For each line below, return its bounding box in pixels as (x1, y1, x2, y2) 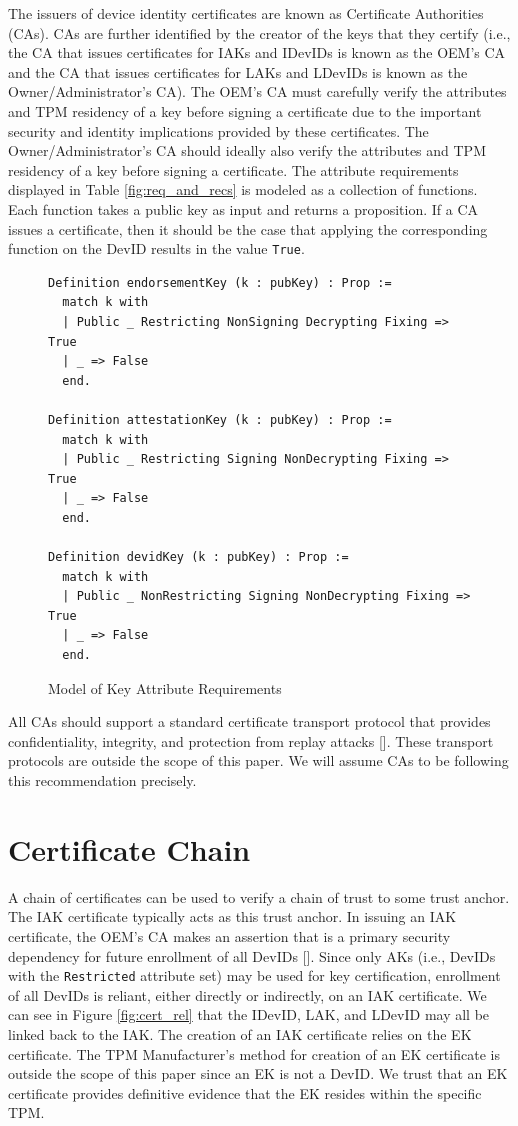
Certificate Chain (8, 828, 251, 869)
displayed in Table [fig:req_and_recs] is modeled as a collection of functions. (8, 179, 478, 200)
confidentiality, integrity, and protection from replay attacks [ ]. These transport (8, 730, 494, 751)
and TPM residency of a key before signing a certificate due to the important (8, 100, 482, 121)
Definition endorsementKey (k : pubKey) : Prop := (48, 275, 392, 290)
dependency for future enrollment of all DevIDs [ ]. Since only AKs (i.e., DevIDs (8, 945, 496, 966)
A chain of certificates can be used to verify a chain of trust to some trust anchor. (8, 886, 510, 907)
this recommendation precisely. (8, 770, 197, 791)
